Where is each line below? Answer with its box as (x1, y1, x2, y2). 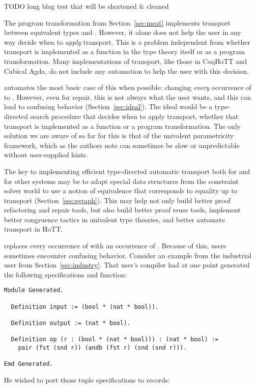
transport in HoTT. (4, 224, 63, 234)
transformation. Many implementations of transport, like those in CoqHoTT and (4, 56, 247, 66)
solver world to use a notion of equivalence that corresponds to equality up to (4, 185, 237, 196)
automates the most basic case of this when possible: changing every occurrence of (4, 82, 252, 92)
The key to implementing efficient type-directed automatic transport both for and (4, 166, 250, 176)
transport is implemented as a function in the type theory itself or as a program (4, 46, 245, 57)
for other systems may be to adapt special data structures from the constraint (4, 176, 239, 186)
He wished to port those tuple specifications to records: (4, 375, 170, 385)
